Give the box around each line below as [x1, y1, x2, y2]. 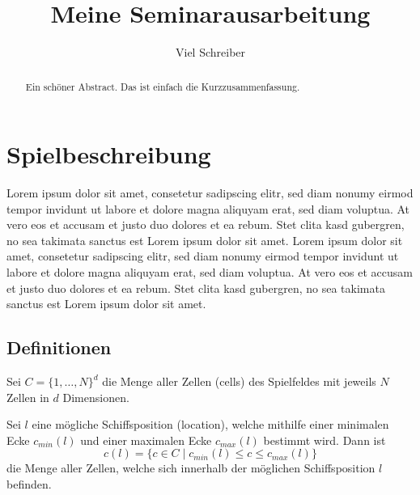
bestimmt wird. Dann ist [263, 431, 386, 448]
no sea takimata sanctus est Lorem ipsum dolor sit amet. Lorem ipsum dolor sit [6, 231, 403, 248]
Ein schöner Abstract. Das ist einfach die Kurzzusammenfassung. [25, 79, 300, 93]
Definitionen [6, 335, 112, 360]
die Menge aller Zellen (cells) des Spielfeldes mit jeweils [102, 373, 376, 390]
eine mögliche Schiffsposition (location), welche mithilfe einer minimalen [32, 416, 389, 433]
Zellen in [6, 388, 49, 405]
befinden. [6, 476, 52, 493]
